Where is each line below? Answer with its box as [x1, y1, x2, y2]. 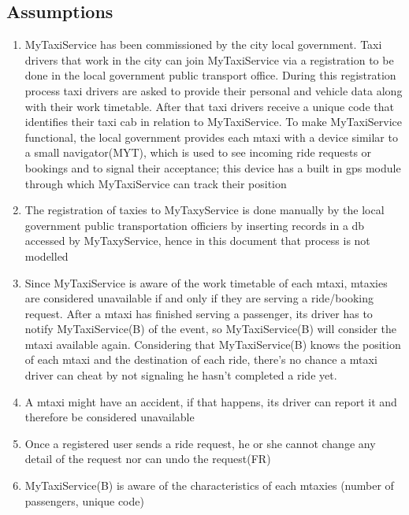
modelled [24, 247, 69, 264]
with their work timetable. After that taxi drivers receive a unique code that [24, 98, 394, 114]
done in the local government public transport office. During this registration [24, 67, 396, 83]
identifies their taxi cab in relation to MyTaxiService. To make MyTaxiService [24, 113, 402, 130]
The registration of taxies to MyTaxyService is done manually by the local [24, 202, 385, 218]
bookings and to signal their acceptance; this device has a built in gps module [24, 159, 401, 176]
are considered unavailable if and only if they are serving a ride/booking [24, 290, 374, 306]
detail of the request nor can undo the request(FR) [24, 450, 271, 467]
